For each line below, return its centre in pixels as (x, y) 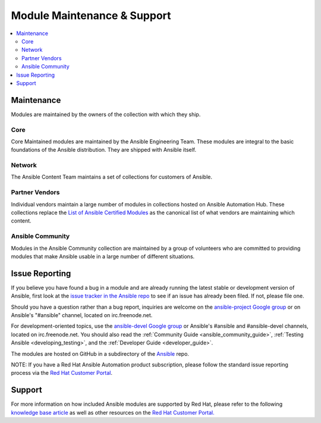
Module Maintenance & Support (91, 15)
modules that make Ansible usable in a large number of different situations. (103, 256)
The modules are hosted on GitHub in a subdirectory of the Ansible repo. (100, 353)
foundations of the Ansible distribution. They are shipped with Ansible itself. (104, 150)
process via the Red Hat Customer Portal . (62, 373)
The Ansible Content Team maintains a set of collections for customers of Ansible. (112, 177)
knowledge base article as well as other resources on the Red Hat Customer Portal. (113, 412)
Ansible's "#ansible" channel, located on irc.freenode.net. (82, 315)
